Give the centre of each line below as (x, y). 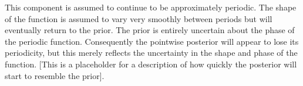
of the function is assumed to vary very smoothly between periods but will (139, 18)
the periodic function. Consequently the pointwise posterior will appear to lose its (152, 41)
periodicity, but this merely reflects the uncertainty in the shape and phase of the (151, 53)
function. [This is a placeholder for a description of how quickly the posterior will (151, 64)
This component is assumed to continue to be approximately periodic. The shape (151, 7)
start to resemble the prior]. (55, 75)
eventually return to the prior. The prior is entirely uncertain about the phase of (150, 30)
